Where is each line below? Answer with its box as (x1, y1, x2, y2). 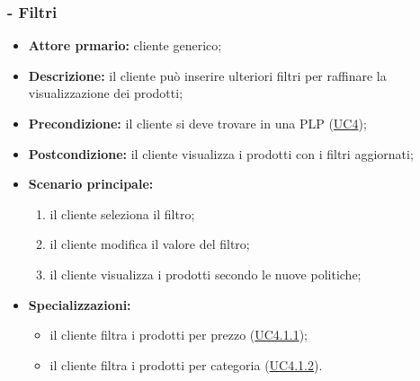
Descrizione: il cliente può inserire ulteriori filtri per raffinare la (28, 66, 387, 84)
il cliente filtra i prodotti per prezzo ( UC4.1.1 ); (49, 325, 308, 344)
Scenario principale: (28, 174, 154, 193)
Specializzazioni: (28, 295, 131, 314)
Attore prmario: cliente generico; (28, 36, 222, 55)
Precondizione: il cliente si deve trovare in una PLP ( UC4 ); (28, 114, 367, 132)
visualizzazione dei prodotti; (28, 84, 183, 102)
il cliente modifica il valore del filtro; (49, 235, 250, 253)
